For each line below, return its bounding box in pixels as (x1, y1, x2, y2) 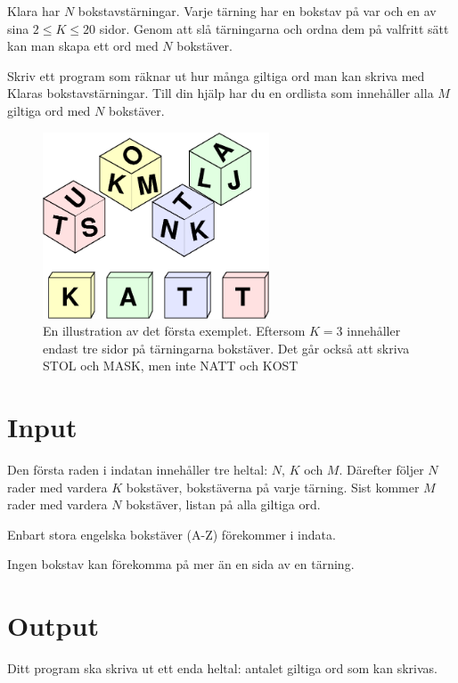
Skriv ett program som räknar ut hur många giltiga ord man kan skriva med (7, 66, 425, 85)
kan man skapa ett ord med (7, 37, 159, 55)
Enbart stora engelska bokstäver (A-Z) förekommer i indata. (7, 524, 336, 543)
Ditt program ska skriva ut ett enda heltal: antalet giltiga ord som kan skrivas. (7, 659, 438, 678)
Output (7, 607, 99, 644)
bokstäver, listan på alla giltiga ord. (126, 495, 321, 514)
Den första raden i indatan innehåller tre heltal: (7, 460, 268, 479)
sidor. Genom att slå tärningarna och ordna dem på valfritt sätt (99, 19, 449, 37)
